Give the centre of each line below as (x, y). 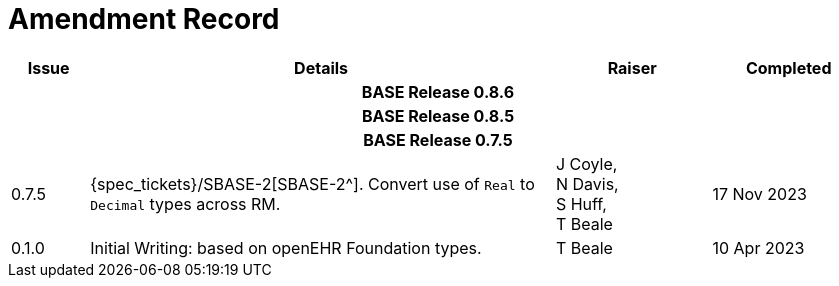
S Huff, (581, 203)
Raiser (632, 67)
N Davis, (587, 183)
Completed (788, 67)
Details (321, 67)
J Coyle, (586, 163)
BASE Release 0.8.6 (438, 91)
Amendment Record (144, 19)
